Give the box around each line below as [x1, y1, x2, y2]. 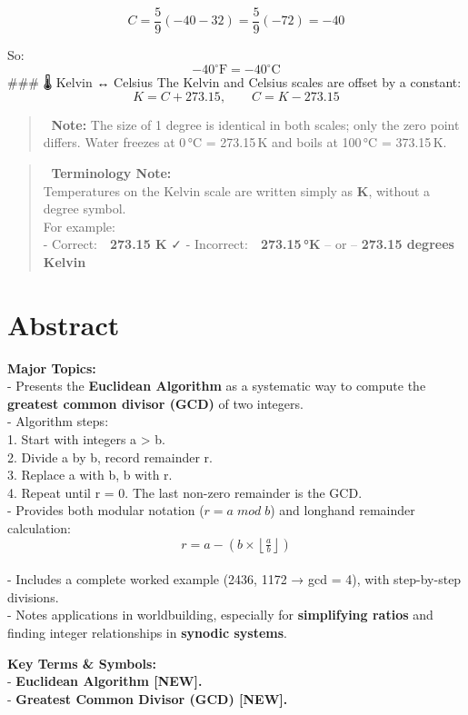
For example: [43, 216, 115, 235]
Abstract [7, 305, 120, 343]
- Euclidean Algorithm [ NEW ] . [7, 671, 203, 690]
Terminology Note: [51, 163, 172, 182]
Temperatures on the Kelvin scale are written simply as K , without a [43, 181, 431, 200]
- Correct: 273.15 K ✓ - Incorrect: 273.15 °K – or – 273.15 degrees [43, 234, 454, 253]
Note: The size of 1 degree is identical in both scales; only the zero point [51, 114, 460, 134]
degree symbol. [43, 199, 126, 218]
